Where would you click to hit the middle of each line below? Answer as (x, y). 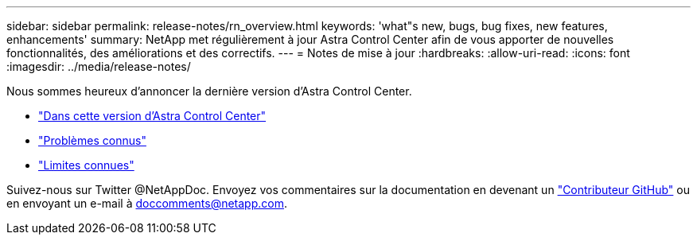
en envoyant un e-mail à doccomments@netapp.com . (147, 203)
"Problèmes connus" (92, 140)
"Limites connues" (86, 165)
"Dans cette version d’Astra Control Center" (152, 116)
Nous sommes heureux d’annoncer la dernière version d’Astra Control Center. (209, 91)
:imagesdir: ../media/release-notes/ (99, 66)
